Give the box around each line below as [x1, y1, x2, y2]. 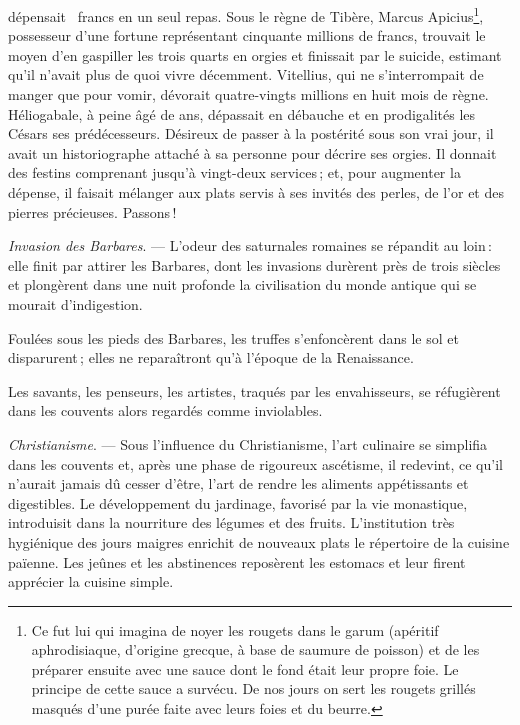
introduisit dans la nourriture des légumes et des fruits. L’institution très [8, 512, 455, 533]
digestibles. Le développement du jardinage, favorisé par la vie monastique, [8, 492, 468, 513]
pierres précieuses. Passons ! [8, 201, 177, 222]
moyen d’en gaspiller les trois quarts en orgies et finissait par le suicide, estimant [8, 44, 502, 65]
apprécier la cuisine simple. [8, 571, 174, 592]
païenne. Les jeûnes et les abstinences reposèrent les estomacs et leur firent [8, 551, 466, 572]
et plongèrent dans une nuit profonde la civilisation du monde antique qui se [8, 274, 477, 295]
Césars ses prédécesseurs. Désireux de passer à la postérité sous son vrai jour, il [8, 123, 494, 144]
